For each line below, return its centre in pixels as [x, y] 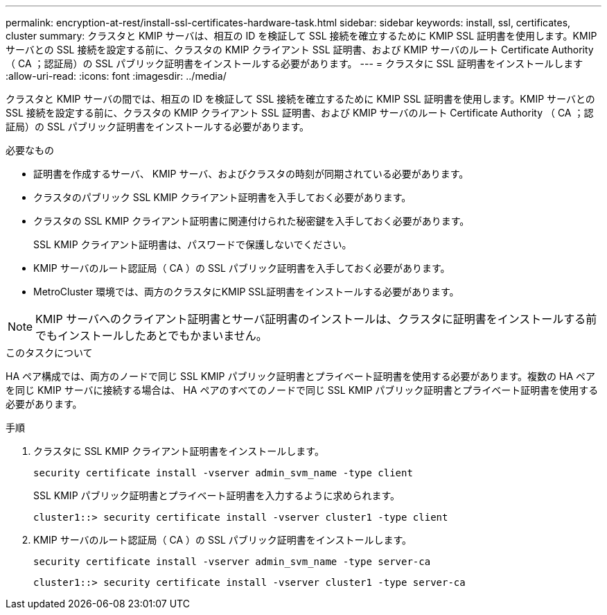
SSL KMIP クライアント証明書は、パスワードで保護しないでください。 [193, 244]
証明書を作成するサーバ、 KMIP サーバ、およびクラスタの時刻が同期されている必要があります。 [251, 174]
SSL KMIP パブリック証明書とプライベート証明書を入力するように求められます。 [217, 495]
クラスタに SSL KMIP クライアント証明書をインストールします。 [179, 451]
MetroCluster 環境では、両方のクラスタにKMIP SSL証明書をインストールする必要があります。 [246, 292]
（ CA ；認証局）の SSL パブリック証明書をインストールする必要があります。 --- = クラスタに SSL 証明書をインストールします [294, 63]
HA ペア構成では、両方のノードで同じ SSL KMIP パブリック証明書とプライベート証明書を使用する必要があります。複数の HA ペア [300, 376]
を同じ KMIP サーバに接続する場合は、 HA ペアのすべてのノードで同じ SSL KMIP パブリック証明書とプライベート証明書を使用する [302, 390]
